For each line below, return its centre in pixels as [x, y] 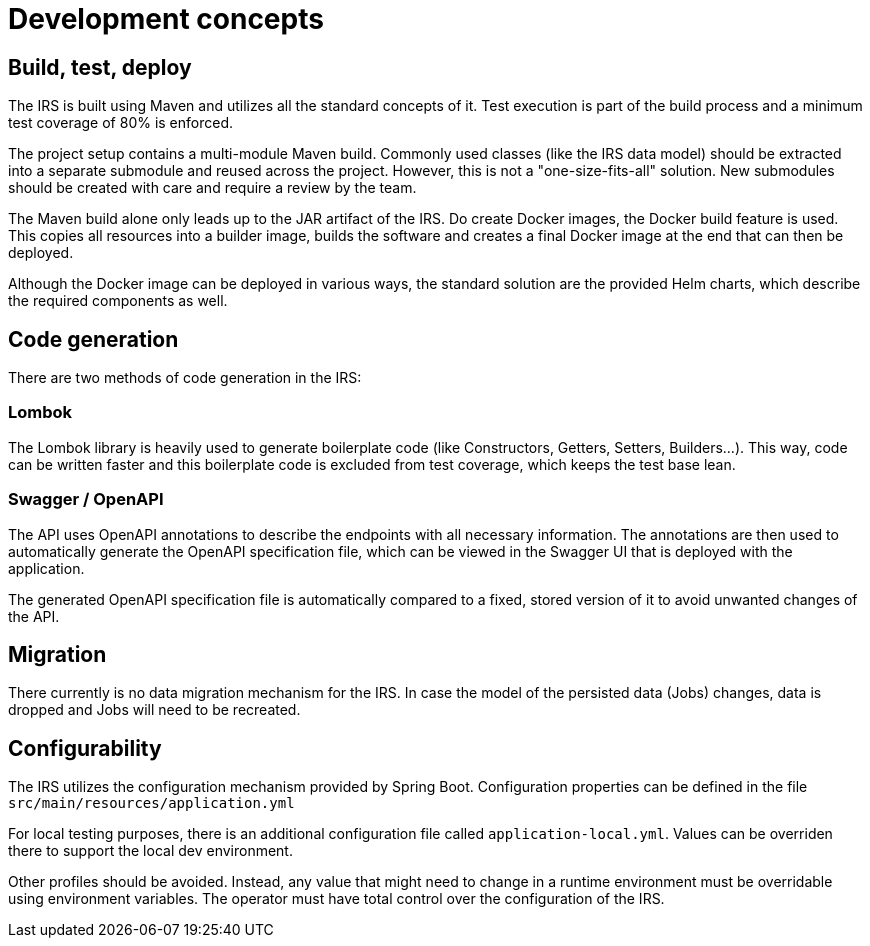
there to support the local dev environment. [150, 851]
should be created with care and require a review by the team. [212, 188]
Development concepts [166, 19]
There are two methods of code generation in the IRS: [185, 378]
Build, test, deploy [100, 67]
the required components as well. [118, 301]
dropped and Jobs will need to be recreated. [154, 710]
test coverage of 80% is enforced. [121, 123]
